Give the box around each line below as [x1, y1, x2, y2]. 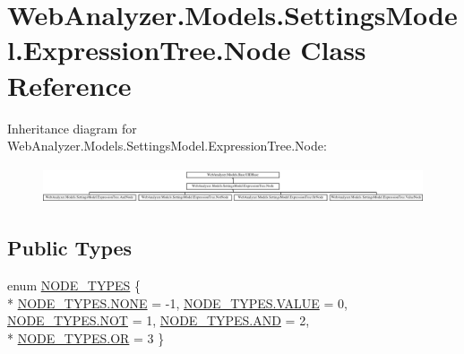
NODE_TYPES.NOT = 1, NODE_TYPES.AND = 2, [7, 311, 310, 330]
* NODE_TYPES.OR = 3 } [7, 328, 165, 347]
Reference [7, 66, 132, 103]
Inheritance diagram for [7, 118, 137, 137]
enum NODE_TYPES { [7, 275, 141, 294]
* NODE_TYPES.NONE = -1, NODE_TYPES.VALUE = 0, [7, 293, 348, 312]
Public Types [7, 234, 133, 262]
